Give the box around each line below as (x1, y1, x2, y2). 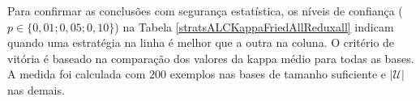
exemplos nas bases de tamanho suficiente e (169, 65, 386, 82)
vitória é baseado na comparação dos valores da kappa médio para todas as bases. (7, 49, 414, 66)
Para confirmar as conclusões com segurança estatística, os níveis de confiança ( (7, 2, 403, 19)
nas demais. (7, 81, 65, 98)
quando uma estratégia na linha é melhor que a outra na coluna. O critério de (7, 34, 395, 51)
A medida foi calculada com (7, 65, 146, 82)
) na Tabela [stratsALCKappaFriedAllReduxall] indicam (114, 18, 394, 35)
